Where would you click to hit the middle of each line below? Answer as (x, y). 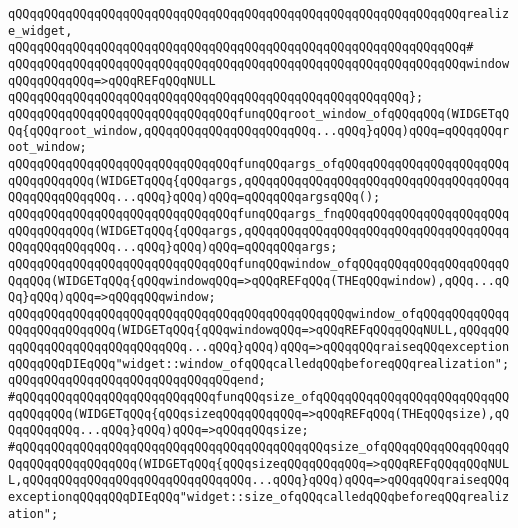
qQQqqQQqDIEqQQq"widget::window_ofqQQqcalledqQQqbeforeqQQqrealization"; (259, 363)
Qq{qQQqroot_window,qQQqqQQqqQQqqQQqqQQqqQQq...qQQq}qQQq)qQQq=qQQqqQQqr (259, 130)
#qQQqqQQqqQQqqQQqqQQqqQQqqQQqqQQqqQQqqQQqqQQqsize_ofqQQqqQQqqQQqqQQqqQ (259, 447)
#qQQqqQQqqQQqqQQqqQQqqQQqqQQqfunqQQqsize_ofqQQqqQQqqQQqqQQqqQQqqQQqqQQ (259, 397)
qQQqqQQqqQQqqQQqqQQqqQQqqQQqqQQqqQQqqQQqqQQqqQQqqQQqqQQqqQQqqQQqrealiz (259, 14)
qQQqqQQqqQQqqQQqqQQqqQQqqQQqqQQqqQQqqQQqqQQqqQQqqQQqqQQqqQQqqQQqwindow (259, 63)
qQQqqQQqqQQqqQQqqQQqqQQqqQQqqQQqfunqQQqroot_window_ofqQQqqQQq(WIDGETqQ (259, 113)
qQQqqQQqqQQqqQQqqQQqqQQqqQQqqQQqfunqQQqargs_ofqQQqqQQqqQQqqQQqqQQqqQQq (259, 163)
